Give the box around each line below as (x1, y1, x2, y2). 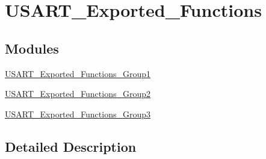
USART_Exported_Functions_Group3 (5, 107, 151, 120)
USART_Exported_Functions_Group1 (5, 67, 151, 79)
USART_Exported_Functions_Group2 (5, 87, 151, 100)
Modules (5, 39, 59, 57)
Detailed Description (5, 137, 137, 155)
